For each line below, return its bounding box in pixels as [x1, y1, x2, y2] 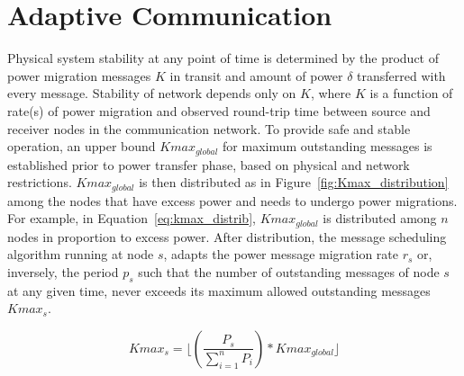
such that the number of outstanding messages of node [138, 262, 440, 281]
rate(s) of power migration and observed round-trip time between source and [7, 101, 431, 120]
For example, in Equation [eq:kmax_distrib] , [7, 209, 256, 228]
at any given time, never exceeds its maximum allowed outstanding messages [7, 281, 431, 300]
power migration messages [7, 66, 151, 85]
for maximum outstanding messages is [223, 137, 432, 156]
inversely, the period [7, 262, 119, 281]
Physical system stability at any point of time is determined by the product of [7, 49, 439, 67]
